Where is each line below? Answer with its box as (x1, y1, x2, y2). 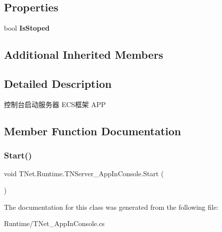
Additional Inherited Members (4, 47, 163, 62)
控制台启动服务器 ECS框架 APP (4, 99, 106, 109)
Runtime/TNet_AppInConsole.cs (4, 218, 105, 229)
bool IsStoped (4, 23, 50, 33)
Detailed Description (4, 76, 112, 91)
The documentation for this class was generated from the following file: (4, 201, 219, 212)
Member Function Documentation (4, 123, 182, 138)
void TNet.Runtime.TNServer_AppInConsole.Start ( (4, 168, 164, 179)
